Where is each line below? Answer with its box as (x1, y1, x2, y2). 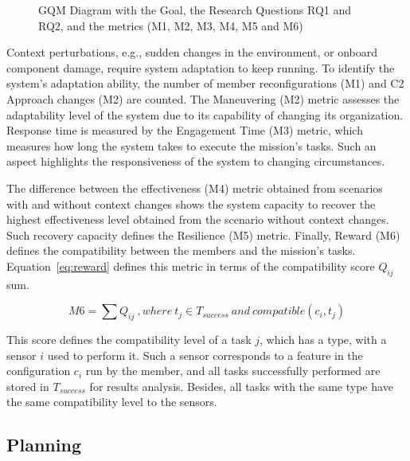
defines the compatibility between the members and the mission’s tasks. (6, 242, 356, 259)
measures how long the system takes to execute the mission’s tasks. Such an (6, 137, 377, 154)
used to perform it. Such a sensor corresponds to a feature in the (47, 346, 363, 363)
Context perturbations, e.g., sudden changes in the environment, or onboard (6, 44, 377, 61)
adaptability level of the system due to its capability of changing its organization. (6, 106, 404, 123)
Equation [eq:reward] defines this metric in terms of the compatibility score (6, 257, 375, 274)
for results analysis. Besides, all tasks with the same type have (89, 377, 393, 394)
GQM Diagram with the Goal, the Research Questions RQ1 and (38, 2, 352, 18)
